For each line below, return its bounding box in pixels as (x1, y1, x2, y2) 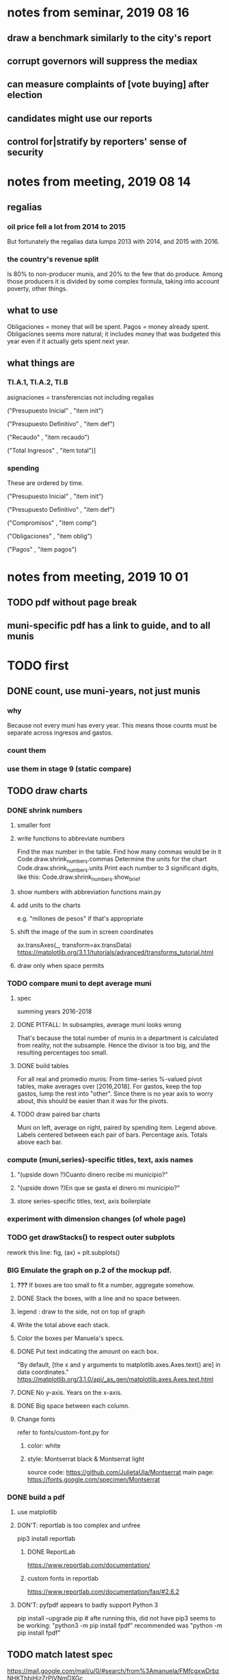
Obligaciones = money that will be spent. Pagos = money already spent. (7, 323, 210, 331)
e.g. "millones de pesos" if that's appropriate (16, 914, 144, 922)
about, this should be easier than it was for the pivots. (16, 1097, 169, 1105)
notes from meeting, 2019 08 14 (7, 174, 191, 190)
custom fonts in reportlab (27, 1574, 99, 1583)
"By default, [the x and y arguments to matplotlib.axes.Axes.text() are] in (16, 1360, 221, 1368)
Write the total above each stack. (16, 1320, 111, 1329)
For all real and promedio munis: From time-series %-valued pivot (16, 1075, 203, 1083)
